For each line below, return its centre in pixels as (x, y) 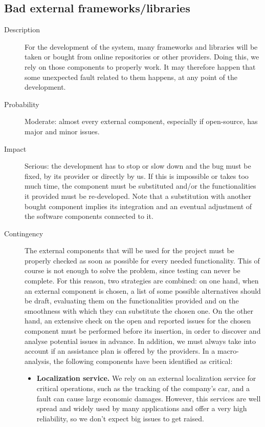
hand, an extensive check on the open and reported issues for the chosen (138, 321)
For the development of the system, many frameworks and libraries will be (141, 46)
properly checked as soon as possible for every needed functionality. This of (142, 260)
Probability (22, 104)
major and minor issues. (62, 131)
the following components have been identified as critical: (143, 361)
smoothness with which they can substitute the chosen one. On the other (139, 310)
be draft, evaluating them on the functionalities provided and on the (132, 301)
